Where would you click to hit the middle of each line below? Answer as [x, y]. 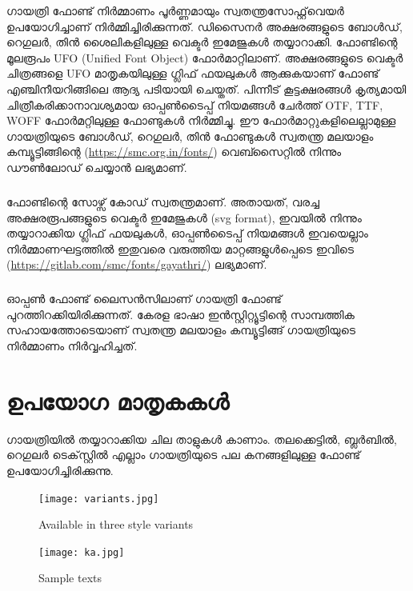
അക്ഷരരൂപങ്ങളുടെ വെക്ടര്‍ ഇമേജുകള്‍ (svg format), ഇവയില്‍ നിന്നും [184, 217]
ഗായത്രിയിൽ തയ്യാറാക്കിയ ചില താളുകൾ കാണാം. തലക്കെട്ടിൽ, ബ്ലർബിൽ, [202, 439]
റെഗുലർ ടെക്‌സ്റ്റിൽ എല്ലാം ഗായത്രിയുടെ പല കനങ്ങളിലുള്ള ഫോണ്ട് [184, 455]
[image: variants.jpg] [99, 499]
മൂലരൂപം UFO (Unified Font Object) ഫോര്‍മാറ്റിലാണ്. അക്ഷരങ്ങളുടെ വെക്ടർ [205, 57]
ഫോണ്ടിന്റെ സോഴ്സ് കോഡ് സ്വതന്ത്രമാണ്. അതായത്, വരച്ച [163, 201]
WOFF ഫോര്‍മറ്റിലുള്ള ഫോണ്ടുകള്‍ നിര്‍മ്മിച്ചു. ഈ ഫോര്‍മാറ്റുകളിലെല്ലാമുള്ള [201, 120]
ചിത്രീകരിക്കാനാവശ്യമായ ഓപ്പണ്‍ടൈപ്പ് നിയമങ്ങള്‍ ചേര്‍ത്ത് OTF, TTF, [195, 104]
